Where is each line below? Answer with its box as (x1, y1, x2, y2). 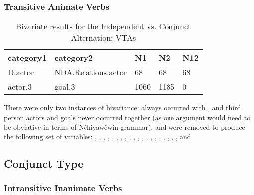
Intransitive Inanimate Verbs (4, 182, 122, 194)
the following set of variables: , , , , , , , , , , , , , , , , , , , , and (4, 131, 191, 141)
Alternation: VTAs (71, 32, 136, 44)
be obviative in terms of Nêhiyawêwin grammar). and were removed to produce (4, 122, 245, 132)
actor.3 (8, 81, 32, 93)
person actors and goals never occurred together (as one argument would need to (4, 112, 251, 122)
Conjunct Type (4, 155, 84, 171)
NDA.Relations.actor (54, 66, 127, 78)
